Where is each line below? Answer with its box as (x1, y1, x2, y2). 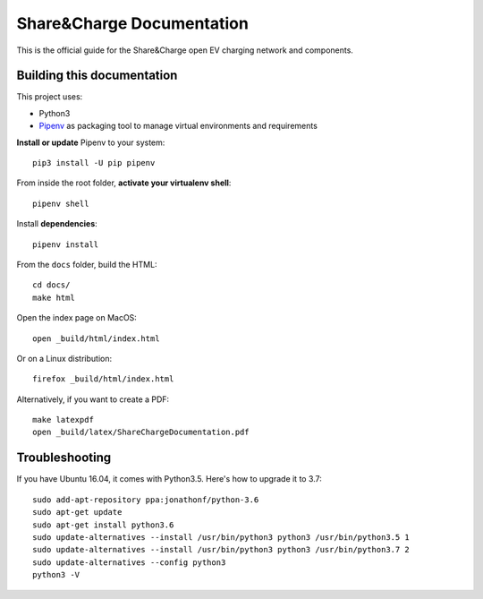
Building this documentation (16, 68, 178, 83)
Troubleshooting (16, 450, 112, 466)
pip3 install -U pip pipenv (32, 158, 156, 168)
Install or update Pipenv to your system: (16, 137, 165, 148)
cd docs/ (32, 280, 71, 290)
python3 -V (32, 569, 80, 580)
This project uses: (16, 91, 83, 102)
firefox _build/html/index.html (32, 374, 174, 384)
